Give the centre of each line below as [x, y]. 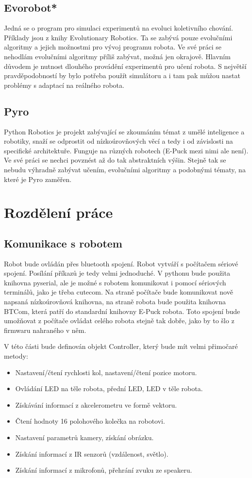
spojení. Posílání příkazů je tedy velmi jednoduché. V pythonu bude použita [117, 273]
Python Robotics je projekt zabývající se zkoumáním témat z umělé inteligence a [124, 131]
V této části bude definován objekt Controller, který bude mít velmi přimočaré [121, 346]
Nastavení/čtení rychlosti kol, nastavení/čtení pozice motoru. [106, 372]
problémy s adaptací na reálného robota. [64, 85]
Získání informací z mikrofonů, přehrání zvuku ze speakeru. [104, 470]
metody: [16, 356]
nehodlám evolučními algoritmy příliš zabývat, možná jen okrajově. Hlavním [117, 56]
